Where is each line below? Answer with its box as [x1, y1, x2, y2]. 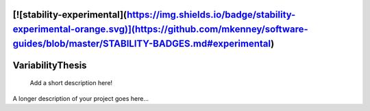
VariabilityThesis [12, 59, 87, 71]
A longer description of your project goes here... [12, 94, 149, 102]
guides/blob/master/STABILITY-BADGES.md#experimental [12, 37, 271, 49]
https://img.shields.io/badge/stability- [127, 9, 296, 20]
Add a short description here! [29, 79, 113, 87]
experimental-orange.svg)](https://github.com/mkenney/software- [12, 24, 308, 35]
